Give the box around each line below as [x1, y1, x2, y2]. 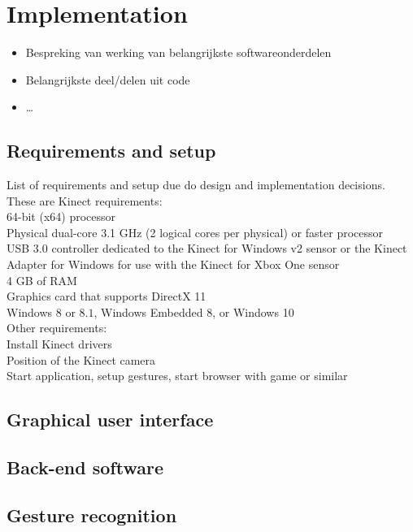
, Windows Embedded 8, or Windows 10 [93, 303, 294, 320]
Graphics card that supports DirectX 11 [7, 288, 206, 305]
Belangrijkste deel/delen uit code [25, 71, 190, 88]
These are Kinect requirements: [7, 192, 163, 209]
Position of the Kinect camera [7, 351, 156, 368]
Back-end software [7, 455, 163, 479]
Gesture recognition [7, 502, 177, 527]
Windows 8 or [7, 303, 76, 320]
